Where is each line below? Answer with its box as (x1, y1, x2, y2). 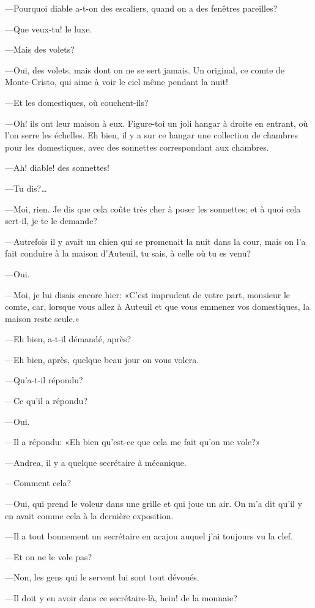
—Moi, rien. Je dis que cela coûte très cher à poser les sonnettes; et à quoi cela (5, 202, 301, 215)
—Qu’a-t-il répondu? (5, 373, 83, 386)
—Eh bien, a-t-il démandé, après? (5, 332, 132, 345)
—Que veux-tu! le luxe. (5, 22, 92, 35)
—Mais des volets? (5, 43, 75, 56)
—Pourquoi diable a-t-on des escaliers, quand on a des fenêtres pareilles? (5, 2, 278, 14)
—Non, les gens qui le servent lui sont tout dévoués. (5, 571, 199, 584)
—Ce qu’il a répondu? (5, 394, 88, 407)
